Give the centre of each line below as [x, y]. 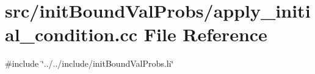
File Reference [205, 34]
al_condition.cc [71, 34]
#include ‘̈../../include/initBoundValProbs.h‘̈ [89, 63]
